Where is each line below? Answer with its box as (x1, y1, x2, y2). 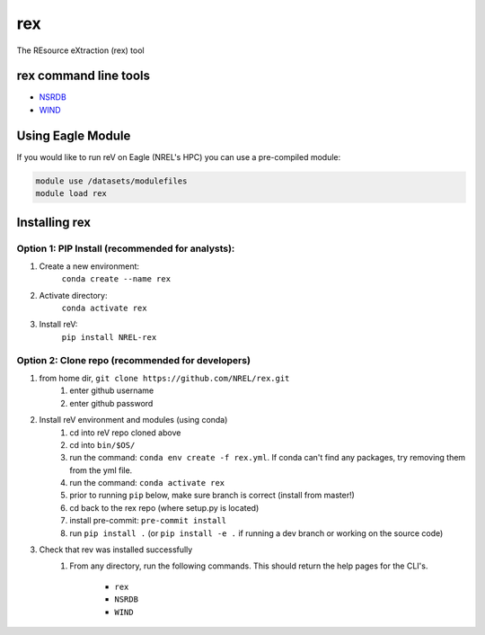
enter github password (69, 398, 154, 408)
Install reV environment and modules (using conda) (39, 415, 228, 425)
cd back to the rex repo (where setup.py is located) (69, 502, 260, 513)
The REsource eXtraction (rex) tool (16, 45, 145, 56)
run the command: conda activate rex (69, 478, 225, 488)
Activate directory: (39, 290, 108, 300)
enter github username (69, 385, 154, 396)
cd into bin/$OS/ (69, 439, 136, 450)
